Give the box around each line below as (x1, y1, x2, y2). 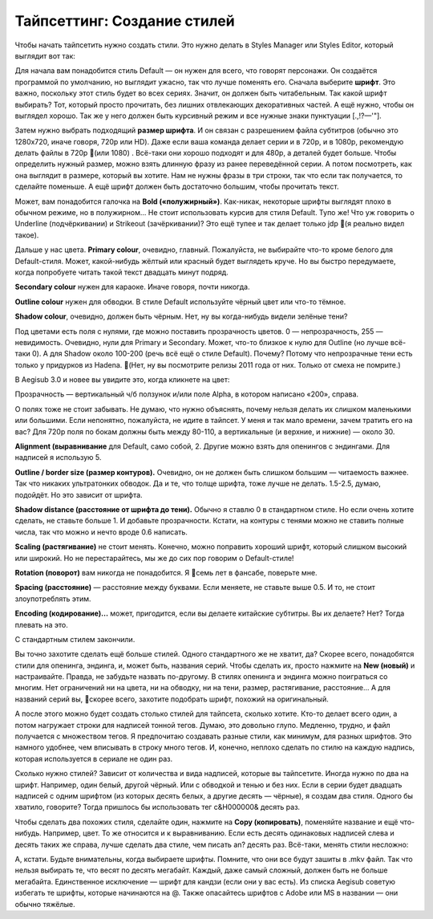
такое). (14, 230, 39, 240)
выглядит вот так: (14, 51, 76, 60)
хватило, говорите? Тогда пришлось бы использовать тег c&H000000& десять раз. (14, 803, 301, 812)
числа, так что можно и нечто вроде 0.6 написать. (14, 527, 188, 537)
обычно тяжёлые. (14, 899, 75, 909)
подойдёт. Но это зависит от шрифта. (14, 490, 144, 499)
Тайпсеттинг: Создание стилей (14, 12, 236, 30)
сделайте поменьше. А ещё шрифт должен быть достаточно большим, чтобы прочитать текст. (14, 181, 340, 192)
